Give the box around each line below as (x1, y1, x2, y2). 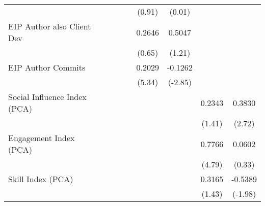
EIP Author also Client (8, 20, 91, 32)
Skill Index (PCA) (8, 173, 73, 185)
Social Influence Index (8, 91, 87, 102)
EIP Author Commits (8, 61, 86, 73)
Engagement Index (8, 132, 75, 144)
